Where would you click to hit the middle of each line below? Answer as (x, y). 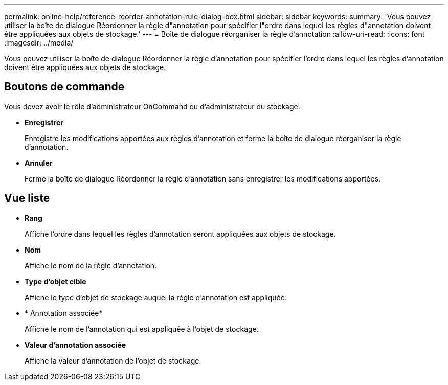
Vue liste (27, 198)
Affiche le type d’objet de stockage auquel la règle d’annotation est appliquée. (156, 297)
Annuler (39, 163)
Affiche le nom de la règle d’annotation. (91, 265)
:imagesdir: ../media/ (39, 43)
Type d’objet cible (55, 281)
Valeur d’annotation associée (75, 345)
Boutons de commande (64, 87)
